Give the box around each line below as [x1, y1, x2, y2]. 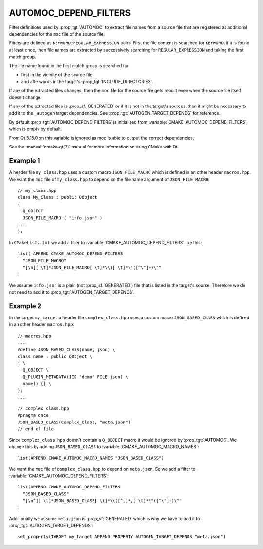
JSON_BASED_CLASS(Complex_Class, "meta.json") [18, 419, 131, 425]
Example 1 [9, 157, 40, 165]
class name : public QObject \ [18, 354, 93, 359]
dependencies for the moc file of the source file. [9, 31, 105, 37]
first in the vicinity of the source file [21, 71, 93, 78]
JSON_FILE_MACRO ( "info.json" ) [22, 215, 103, 221]
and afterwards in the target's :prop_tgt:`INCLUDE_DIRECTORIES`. [21, 79, 153, 84]
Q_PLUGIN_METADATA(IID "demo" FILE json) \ [22, 374, 129, 380]
